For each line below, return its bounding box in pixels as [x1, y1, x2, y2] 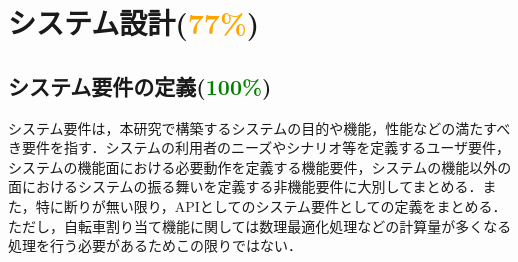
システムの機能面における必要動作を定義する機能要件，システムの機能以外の [8, 156, 512, 177]
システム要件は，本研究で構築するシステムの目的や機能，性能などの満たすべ [8, 117, 511, 138]
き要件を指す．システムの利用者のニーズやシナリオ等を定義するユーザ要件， [8, 137, 511, 158]
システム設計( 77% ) [8, 2, 260, 43]
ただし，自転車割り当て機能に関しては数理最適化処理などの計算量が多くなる [8, 215, 512, 236]
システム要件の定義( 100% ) [8, 70, 272, 101]
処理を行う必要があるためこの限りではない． [8, 235, 302, 256]
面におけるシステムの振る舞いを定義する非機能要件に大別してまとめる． [8, 176, 483, 197]
